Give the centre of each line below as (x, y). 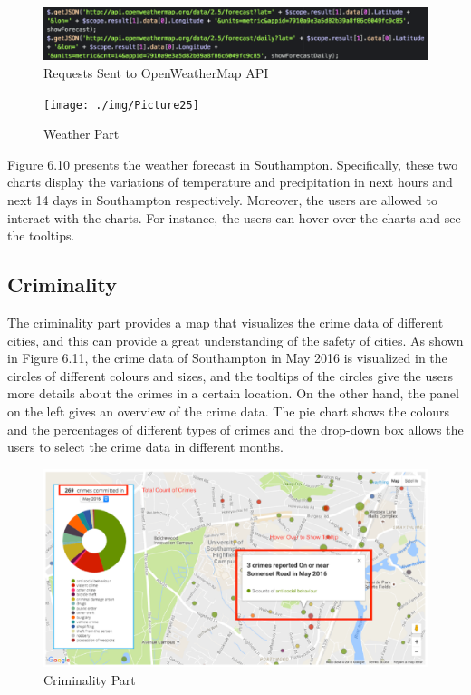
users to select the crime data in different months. (145, 447)
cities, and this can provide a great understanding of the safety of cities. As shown (235, 340)
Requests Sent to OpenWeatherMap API (156, 72)
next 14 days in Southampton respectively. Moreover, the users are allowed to (222, 200)
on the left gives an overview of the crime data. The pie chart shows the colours (229, 411)
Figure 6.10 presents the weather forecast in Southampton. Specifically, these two (233, 164)
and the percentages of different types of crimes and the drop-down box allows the (235, 429)
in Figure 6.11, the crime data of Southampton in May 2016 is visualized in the (227, 358)
